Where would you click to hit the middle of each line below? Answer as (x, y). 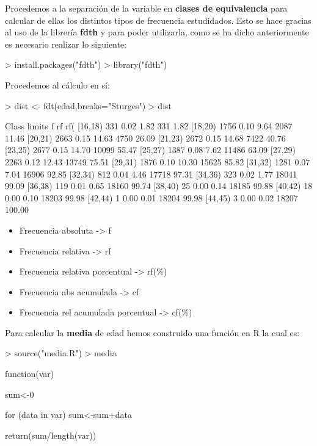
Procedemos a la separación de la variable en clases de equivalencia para (146, 8)
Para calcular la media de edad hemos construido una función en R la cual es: (152, 332)
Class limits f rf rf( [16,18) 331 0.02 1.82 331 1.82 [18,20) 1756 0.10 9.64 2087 (149, 126)
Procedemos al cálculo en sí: (57, 85)
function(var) (30, 374)
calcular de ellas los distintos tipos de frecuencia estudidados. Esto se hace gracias (158, 20)
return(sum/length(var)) (51, 435)
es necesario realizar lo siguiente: (66, 44)
